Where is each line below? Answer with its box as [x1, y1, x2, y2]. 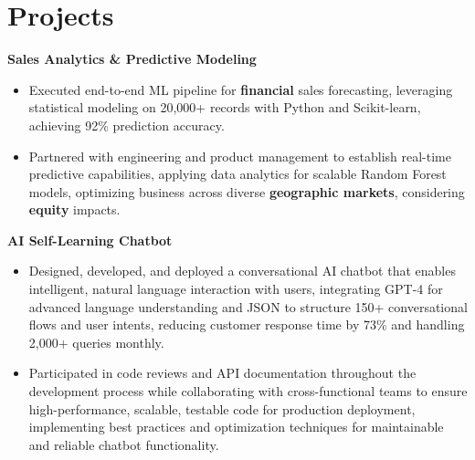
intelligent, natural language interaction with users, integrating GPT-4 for [28, 279, 443, 298]
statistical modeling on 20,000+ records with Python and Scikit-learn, [28, 98, 421, 117]
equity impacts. [28, 200, 121, 219]
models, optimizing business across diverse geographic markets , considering [28, 182, 465, 201]
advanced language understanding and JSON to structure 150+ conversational [28, 297, 468, 316]
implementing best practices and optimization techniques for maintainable [28, 417, 444, 436]
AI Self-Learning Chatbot [7, 230, 173, 249]
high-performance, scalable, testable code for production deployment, [28, 399, 416, 418]
